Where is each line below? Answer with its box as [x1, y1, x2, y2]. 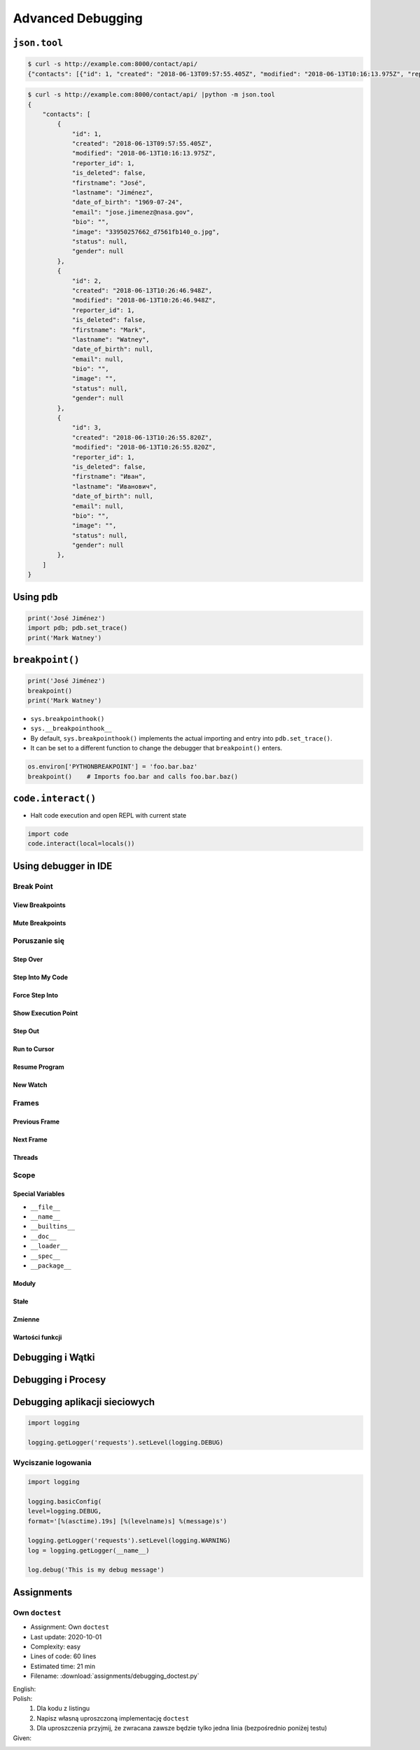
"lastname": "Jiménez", [71, 189, 154, 197]
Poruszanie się [13, 936, 64, 946]
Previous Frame [13, 1117, 59, 1126]
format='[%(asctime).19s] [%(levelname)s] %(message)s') [27, 1517, 227, 1525]
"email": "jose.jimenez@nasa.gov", [71, 208, 194, 216]
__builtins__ [30, 1222, 76, 1231]
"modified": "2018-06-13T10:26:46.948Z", [71, 296, 216, 304]
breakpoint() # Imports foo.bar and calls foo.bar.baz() [27, 772, 239, 780]
